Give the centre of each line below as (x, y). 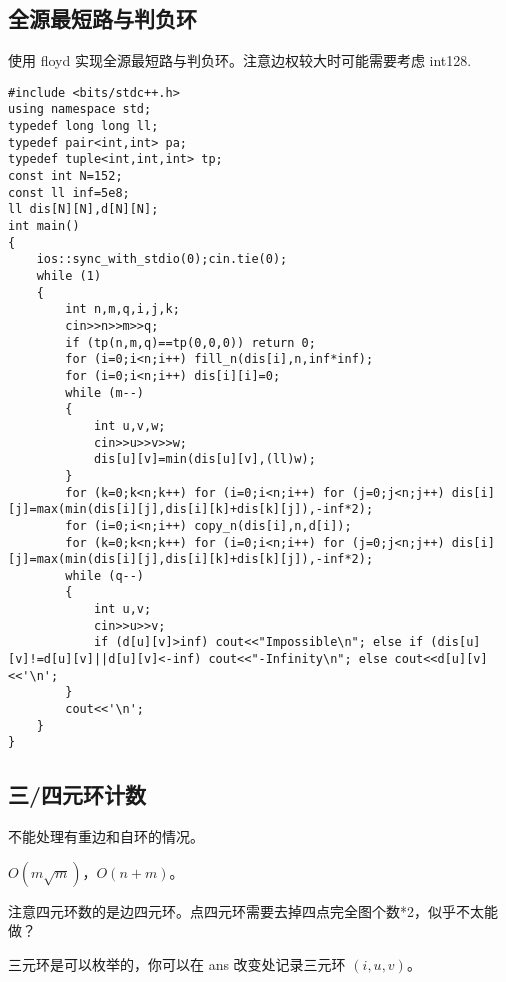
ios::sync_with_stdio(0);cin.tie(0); (162, 259)
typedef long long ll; (83, 126)
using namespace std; (80, 109)
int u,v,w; (129, 425)
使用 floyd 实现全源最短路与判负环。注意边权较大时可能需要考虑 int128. (240, 60)
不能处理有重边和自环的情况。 (106, 836)
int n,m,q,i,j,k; (122, 309)
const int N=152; (65, 176)
